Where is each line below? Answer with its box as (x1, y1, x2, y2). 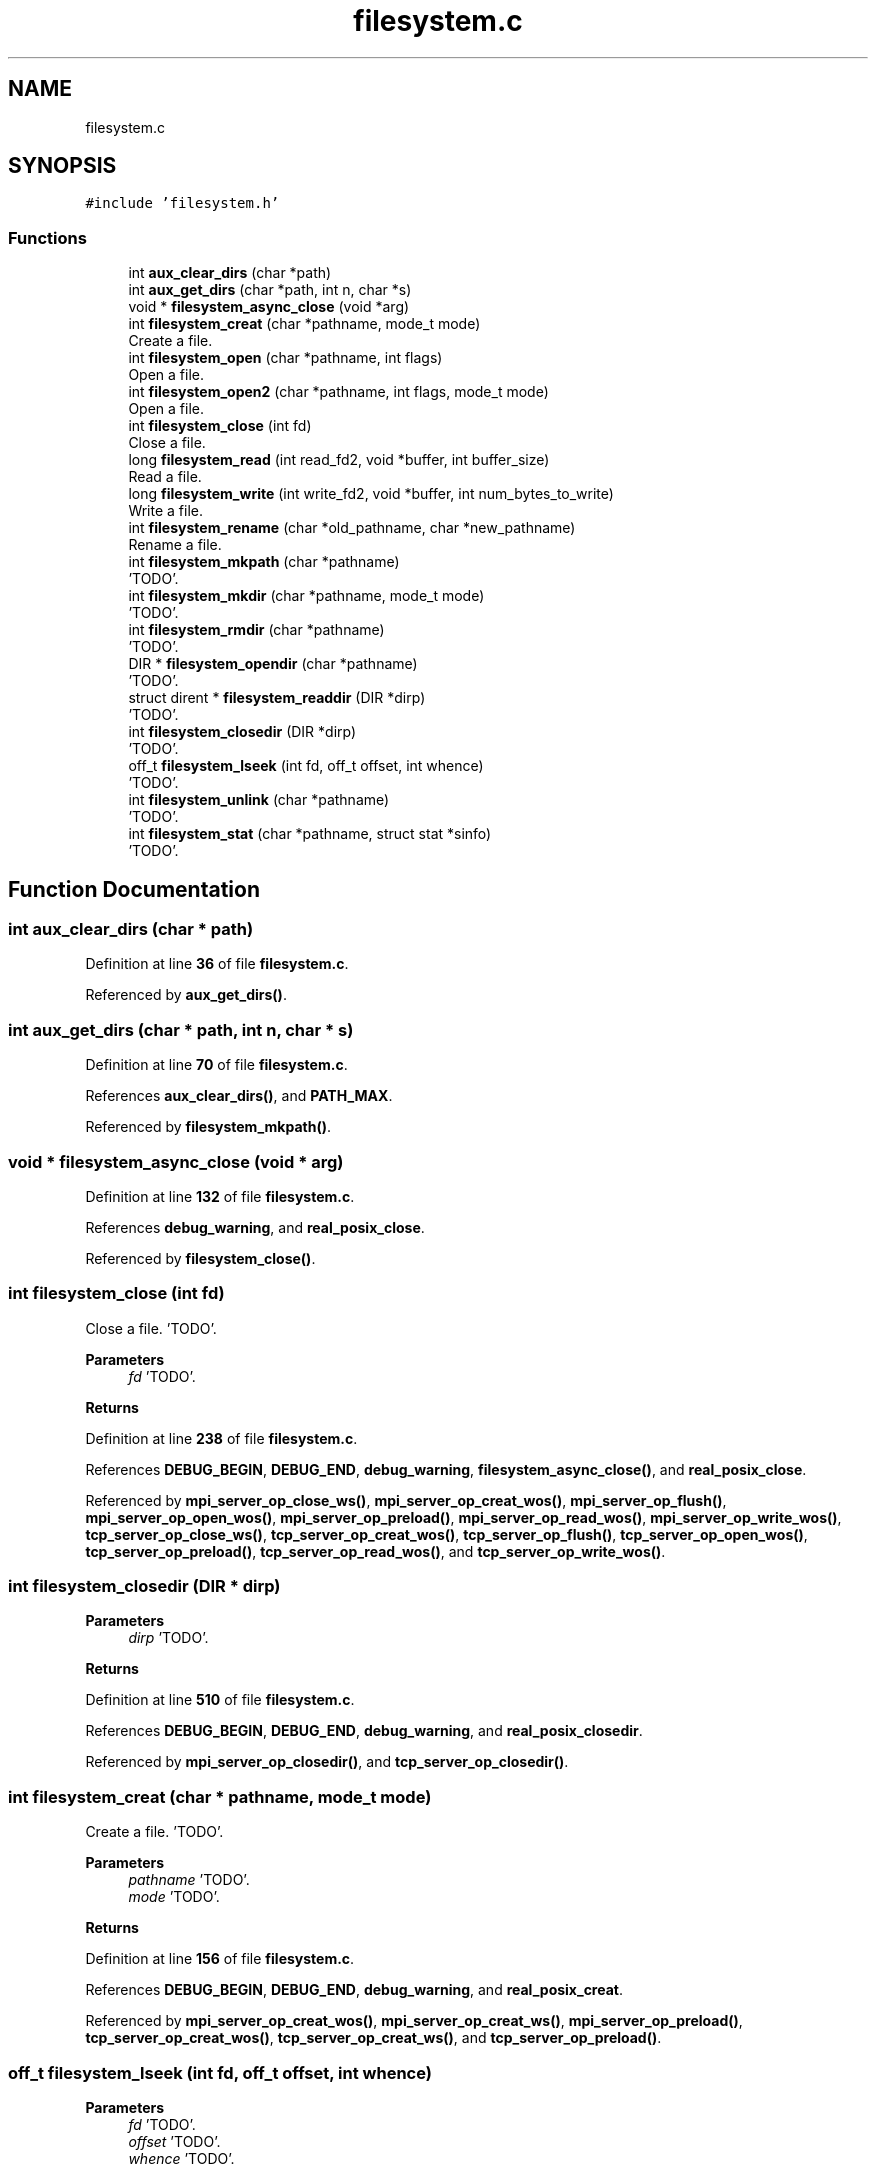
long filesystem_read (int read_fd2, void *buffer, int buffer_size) (128, 451, 550, 469)
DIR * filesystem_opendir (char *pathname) (128, 655, 418, 673)
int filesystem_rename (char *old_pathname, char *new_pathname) (128, 519, 576, 537)
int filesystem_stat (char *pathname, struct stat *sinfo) (128, 825, 492, 843)
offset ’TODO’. (128, 2132, 221, 2150)
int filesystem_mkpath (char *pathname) (128, 553, 400, 571)
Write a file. (128, 502, 204, 520)
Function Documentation (8, 876, 260, 902)
